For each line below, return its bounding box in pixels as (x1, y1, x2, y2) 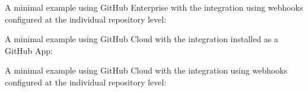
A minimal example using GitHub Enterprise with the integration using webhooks (5, 1, 303, 13)
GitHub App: (5, 44, 53, 56)
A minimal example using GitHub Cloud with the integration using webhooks (5, 64, 288, 77)
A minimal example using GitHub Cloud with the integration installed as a (5, 33, 278, 45)
